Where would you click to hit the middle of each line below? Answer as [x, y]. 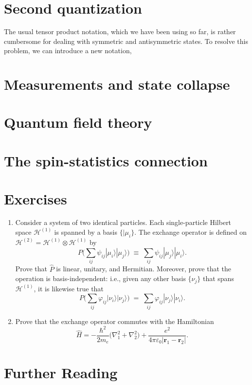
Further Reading [61, 372]
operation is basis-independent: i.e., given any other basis [100, 278]
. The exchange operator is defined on [190, 232]
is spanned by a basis [86, 232]
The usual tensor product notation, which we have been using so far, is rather [120, 31]
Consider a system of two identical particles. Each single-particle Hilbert [123, 222]
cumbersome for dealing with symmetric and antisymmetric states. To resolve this [126, 41]
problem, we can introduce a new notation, [68, 51]
